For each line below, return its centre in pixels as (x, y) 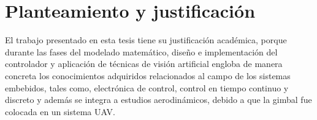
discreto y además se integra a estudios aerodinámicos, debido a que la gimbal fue (158, 100)
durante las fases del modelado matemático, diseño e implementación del (141, 51)
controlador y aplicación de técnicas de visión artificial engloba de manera (144, 64)
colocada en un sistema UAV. (60, 111)
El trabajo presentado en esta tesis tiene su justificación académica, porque (146, 40)
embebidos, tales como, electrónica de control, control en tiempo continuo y (147, 87)
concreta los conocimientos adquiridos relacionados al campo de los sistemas (148, 75)
